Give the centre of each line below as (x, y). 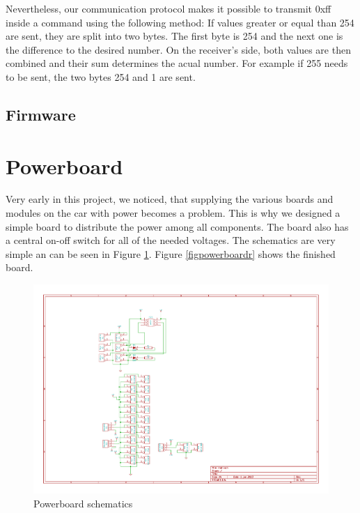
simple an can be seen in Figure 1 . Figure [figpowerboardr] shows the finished (171, 253)
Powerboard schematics (83, 503)
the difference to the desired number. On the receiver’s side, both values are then (178, 49)
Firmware (41, 114)
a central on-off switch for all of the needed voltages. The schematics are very (171, 240)
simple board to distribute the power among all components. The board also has (177, 226)
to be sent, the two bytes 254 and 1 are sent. (101, 76)
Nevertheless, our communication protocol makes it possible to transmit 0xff (169, 8)
